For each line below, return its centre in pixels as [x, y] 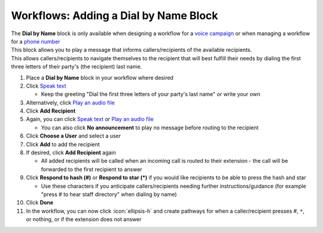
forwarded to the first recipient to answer [92, 169]
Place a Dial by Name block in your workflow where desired [100, 77]
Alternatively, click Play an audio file [70, 102]
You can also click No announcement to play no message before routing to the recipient [150, 128]
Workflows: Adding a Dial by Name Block [115, 15]
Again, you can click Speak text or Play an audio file [90, 119]
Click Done [40, 203]
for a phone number [36, 41]
